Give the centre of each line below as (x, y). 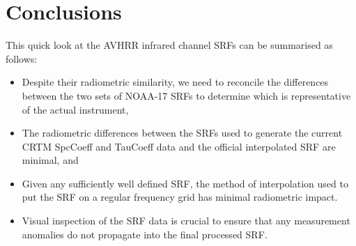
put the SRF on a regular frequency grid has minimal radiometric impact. (180, 197)
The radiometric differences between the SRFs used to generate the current (182, 133)
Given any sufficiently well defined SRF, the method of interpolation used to (185, 183)
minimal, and (50, 160)
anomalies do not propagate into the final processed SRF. (145, 234)
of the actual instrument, (75, 109)
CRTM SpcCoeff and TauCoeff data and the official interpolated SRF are (179, 146)
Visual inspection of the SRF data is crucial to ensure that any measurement (186, 221)
